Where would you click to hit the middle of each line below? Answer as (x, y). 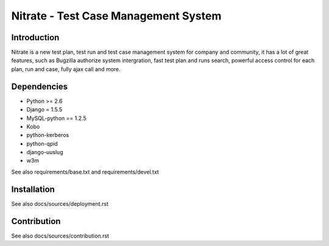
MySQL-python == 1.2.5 (56, 118)
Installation (33, 189)
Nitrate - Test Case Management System (116, 16)
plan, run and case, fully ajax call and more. (66, 69)
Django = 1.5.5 (44, 110)
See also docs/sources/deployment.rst (60, 203)
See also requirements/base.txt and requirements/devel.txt (85, 172)
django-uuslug (45, 152)
